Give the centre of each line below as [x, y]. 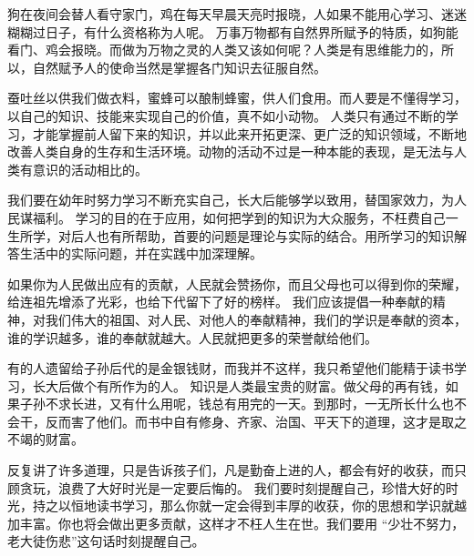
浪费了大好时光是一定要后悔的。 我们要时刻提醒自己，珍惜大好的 [252, 487]
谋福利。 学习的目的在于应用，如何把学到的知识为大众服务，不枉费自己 [232, 217]
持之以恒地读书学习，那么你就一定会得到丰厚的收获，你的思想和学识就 [243, 505]
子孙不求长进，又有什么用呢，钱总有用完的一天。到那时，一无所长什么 [230, 404]
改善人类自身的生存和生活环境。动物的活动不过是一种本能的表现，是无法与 [231, 152]
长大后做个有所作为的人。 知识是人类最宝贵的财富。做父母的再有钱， [239, 385]
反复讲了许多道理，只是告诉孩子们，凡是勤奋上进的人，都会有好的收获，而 [231, 470]
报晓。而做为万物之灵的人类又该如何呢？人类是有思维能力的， [256, 50]
